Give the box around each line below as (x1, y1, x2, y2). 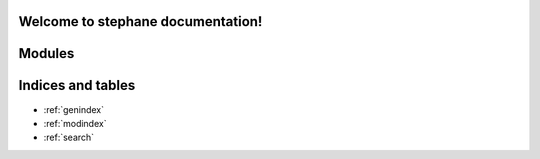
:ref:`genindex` (43, 103, 105, 115)
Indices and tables (18, 77, 136, 94)
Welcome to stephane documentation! (18, 13, 263, 30)
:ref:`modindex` (43, 117, 107, 129)
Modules (18, 45, 75, 62)
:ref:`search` (43, 131, 95, 144)
